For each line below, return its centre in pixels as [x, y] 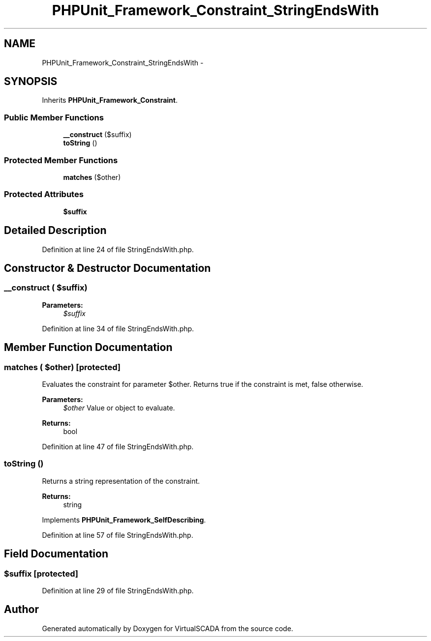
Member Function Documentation [88, 348]
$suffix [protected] [41, 573]
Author [21, 610]
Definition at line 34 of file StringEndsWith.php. [118, 328]
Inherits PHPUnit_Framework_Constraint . [110, 100]
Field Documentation [56, 554]
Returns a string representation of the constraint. [121, 481]
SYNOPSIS [31, 82]
